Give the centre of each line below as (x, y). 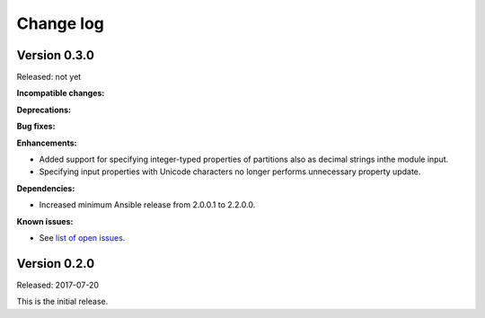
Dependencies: (46, 188)
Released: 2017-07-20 (57, 285)
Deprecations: (44, 110)
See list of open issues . (82, 237)
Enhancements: (47, 143)
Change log (61, 23)
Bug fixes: (36, 127)
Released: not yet (49, 77)
